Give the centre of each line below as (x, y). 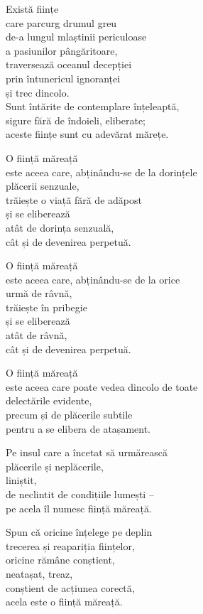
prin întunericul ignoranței (63, 78)
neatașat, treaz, (39, 573)
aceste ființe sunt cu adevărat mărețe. (87, 134)
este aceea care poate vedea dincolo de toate (102, 386)
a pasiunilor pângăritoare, (62, 50)
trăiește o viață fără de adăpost (74, 199)
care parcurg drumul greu (61, 22)
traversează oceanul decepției (69, 64)
